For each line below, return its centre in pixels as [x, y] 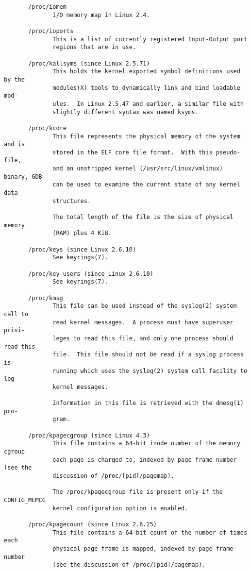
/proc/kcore [47, 128]
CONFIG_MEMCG [25, 500]
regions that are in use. [94, 47]
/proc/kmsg [46, 298]
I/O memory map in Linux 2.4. [101, 15]
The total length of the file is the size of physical [143, 217]
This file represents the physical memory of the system [146, 136]
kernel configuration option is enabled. [120, 508]
